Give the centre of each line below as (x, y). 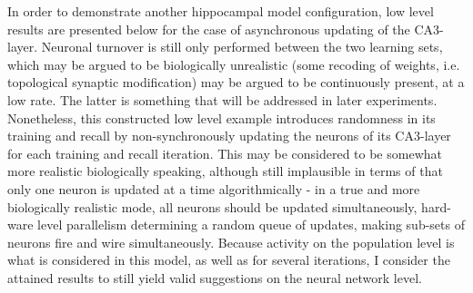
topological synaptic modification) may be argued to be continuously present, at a (236, 82)
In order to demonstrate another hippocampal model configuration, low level (221, 11)
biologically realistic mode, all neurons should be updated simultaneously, (212, 206)
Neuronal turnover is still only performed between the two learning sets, (242, 47)
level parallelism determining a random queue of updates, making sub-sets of (251, 225)
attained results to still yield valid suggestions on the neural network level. (215, 277)
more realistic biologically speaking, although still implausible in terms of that (225, 171)
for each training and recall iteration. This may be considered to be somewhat (225, 153)
